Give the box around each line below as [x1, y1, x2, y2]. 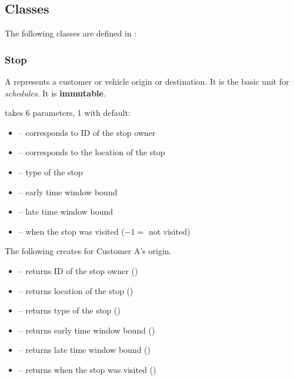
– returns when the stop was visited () [18, 363, 156, 375]
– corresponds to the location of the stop [18, 146, 165, 158]
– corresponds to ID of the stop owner [18, 126, 156, 138]
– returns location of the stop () [18, 284, 133, 296]
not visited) [148, 225, 191, 237]
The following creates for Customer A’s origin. [5, 245, 172, 257]
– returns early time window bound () [18, 324, 155, 336]
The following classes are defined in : [5, 27, 137, 39]
